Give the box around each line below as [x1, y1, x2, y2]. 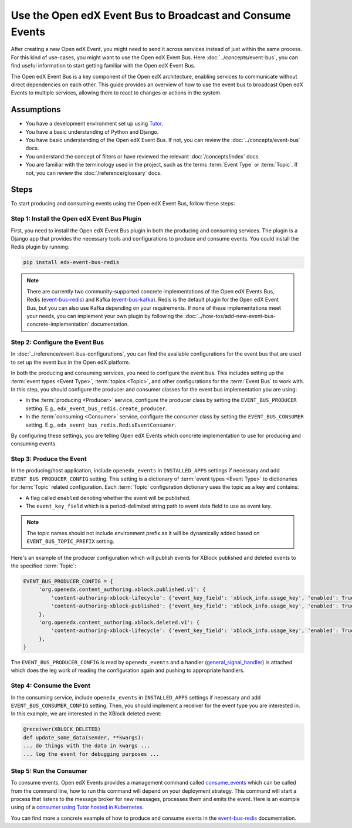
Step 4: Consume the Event [11, 681, 91, 690]
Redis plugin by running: [11, 244, 70, 251]
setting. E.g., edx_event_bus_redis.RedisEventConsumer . [25, 421, 177, 428]
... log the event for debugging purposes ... [23, 751, 160, 757]
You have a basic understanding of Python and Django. [25, 128, 159, 135]
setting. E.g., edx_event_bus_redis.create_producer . [25, 405, 167, 412]
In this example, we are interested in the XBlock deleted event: [11, 710, 162, 717]
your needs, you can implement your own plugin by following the [26, 312, 183, 319]
